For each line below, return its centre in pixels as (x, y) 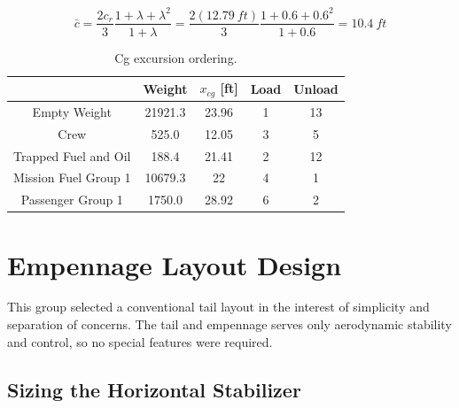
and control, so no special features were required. (140, 341)
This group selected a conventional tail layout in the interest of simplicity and (218, 307)
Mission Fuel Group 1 (72, 177)
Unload (316, 88)
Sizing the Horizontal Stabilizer (154, 389)
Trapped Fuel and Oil (72, 155)
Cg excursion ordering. (176, 57)
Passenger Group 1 (72, 200)
